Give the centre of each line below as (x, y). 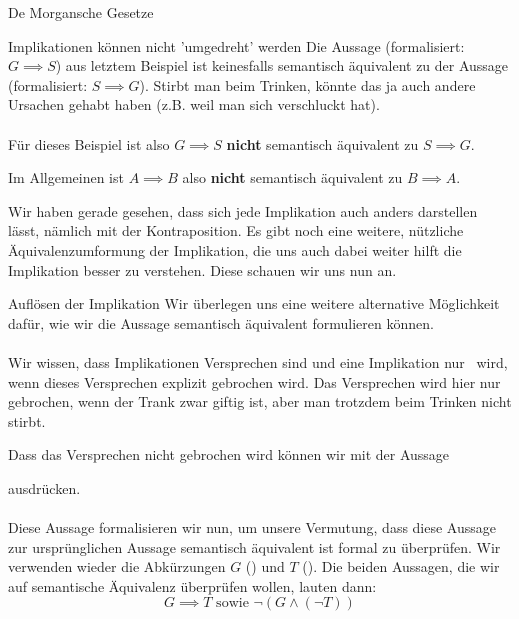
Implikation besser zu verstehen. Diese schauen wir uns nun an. (202, 269)
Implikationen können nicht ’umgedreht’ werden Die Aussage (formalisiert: (236, 45)
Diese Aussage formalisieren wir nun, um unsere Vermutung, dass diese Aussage (252, 527)
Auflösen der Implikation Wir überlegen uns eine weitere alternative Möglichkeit (254, 303)
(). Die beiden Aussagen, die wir (401, 566)
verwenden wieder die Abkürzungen (117, 566)
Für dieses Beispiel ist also (89, 143)
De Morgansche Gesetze (81, 12)
